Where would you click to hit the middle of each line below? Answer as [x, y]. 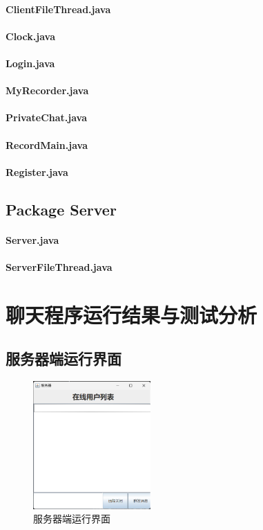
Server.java [32, 239]
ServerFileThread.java [59, 266]
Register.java [37, 171]
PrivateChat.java [47, 117]
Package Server [61, 209]
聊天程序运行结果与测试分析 [131, 314]
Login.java [30, 63]
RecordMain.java [47, 144]
